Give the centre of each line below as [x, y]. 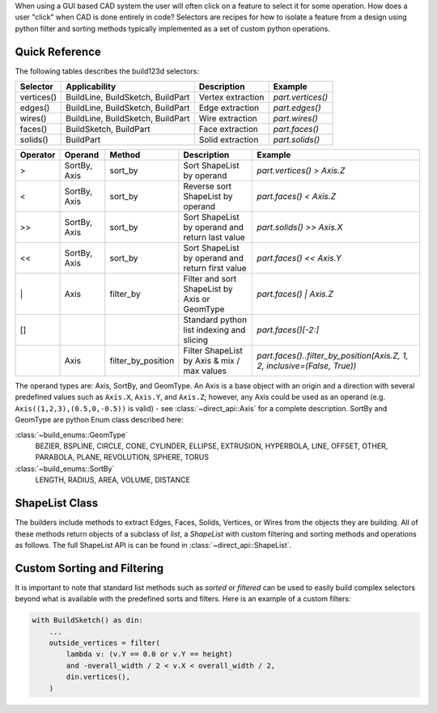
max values [205, 371]
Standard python [215, 320]
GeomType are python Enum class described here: [99, 420]
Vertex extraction [231, 97]
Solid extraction [229, 140]
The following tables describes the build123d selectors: [107, 71]
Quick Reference [58, 51]
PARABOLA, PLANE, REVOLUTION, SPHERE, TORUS [122, 457]
